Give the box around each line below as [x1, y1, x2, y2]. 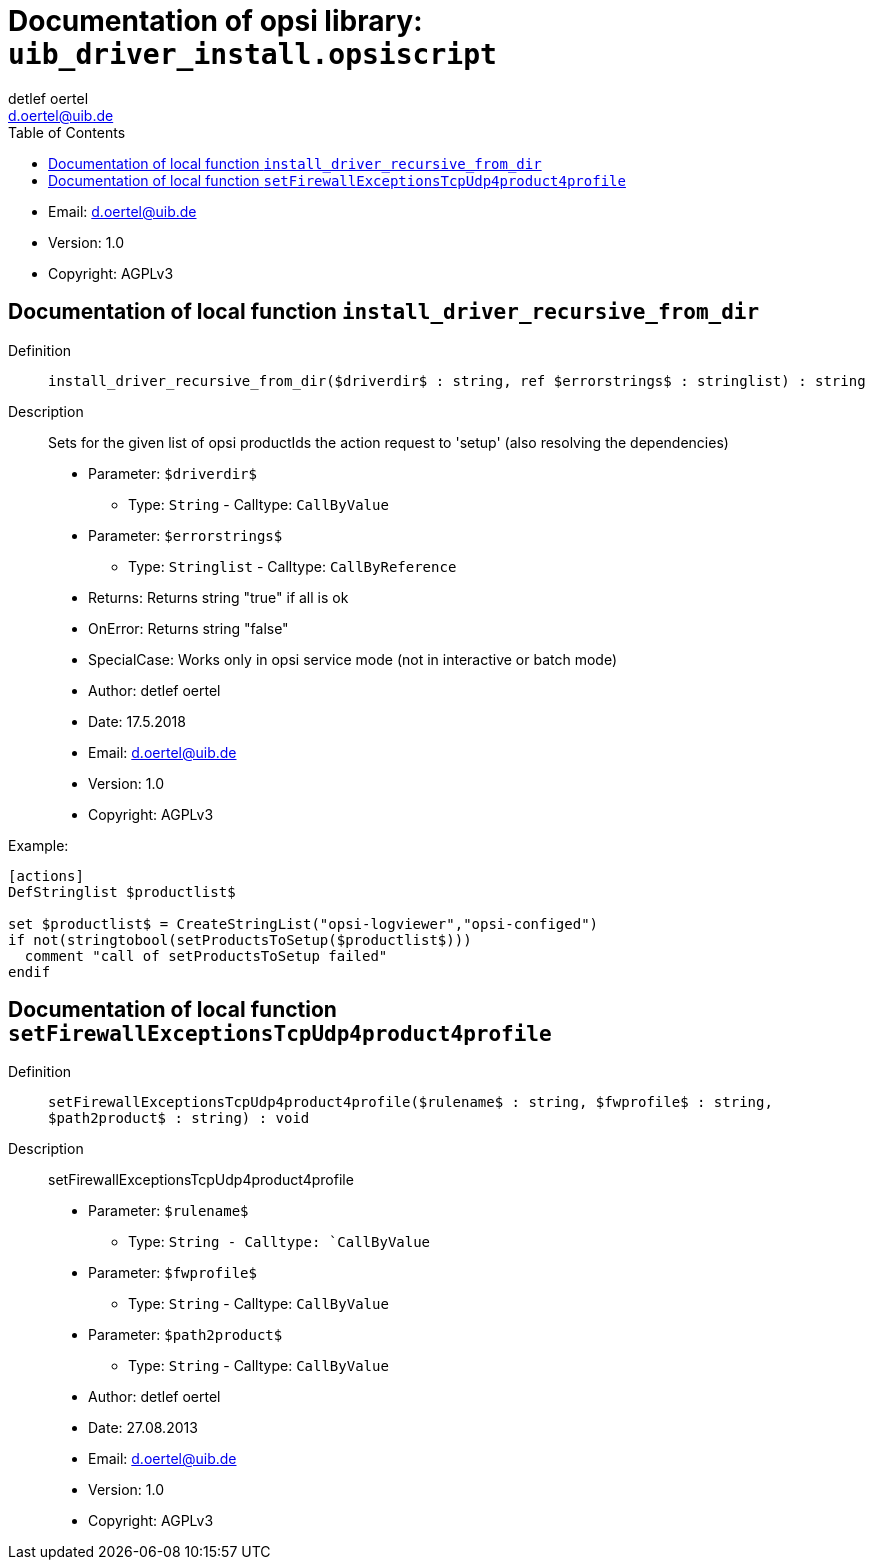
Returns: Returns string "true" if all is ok [88, 588, 349, 606]
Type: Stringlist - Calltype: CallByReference [128, 557, 457, 575]
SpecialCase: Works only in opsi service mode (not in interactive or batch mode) [88, 650, 618, 668]
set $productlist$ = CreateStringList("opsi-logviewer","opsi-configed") [8, 915, 599, 932]
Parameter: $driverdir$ [88, 464, 257, 482]
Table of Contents [8, 123, 126, 141]
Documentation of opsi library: [8, 4, 423, 38]
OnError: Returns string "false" [88, 619, 289, 637]
